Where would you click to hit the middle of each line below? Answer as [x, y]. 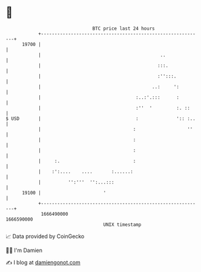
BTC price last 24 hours [124, 28]
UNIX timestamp [122, 224]
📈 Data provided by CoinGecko [45, 236]
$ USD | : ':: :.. [101, 118]
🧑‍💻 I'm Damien [24, 250]
